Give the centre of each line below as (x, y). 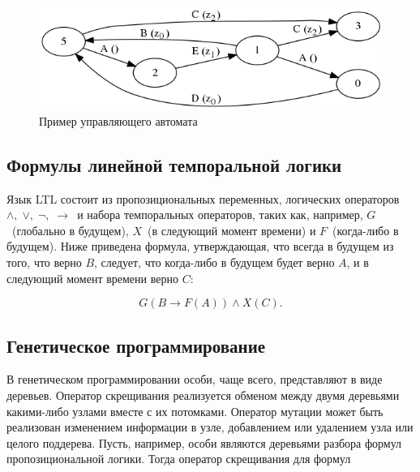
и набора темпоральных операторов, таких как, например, (220, 215)
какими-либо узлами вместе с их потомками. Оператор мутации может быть (195, 411)
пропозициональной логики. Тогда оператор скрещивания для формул (179, 459)
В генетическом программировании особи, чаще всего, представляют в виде (195, 379)
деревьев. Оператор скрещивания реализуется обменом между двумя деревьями (203, 395)
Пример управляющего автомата (118, 120)
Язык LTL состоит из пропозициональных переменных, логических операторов (203, 198)
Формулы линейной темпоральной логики (174, 164)
